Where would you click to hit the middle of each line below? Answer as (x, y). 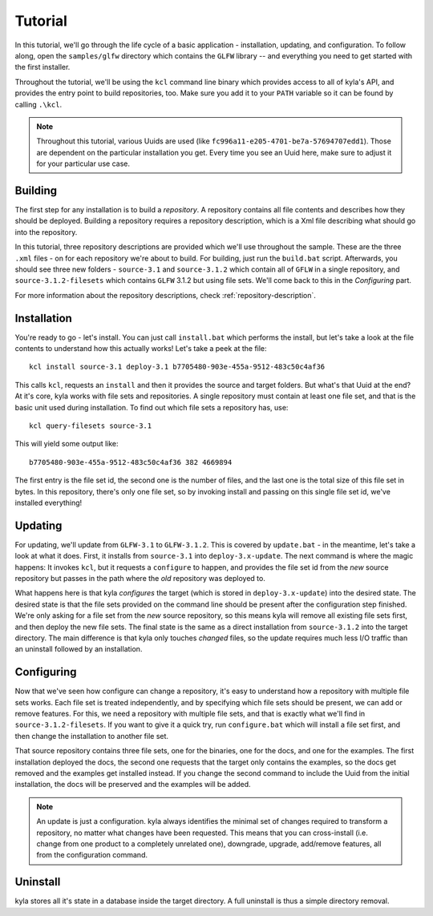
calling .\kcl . (38, 104)
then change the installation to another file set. (91, 736)
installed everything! (49, 502)
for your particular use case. (83, 163)
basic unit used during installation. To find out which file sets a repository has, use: (152, 407)
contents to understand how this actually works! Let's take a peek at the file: (141, 348)
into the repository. (46, 232)
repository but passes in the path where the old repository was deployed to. (140, 578)
